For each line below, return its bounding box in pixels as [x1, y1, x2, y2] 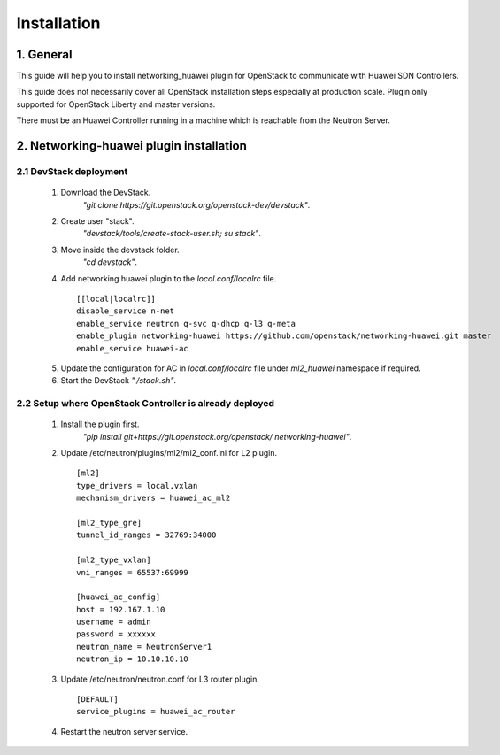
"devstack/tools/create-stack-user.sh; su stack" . [82, 228, 261, 239]
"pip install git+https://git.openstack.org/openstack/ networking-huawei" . [82, 431, 352, 442]
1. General [16, 47, 73, 62]
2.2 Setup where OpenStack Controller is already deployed [16, 397, 274, 410]
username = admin [76, 617, 151, 628]
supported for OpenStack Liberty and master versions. [16, 98, 216, 110]
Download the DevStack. [60, 187, 151, 198]
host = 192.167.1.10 [76, 605, 165, 614]
